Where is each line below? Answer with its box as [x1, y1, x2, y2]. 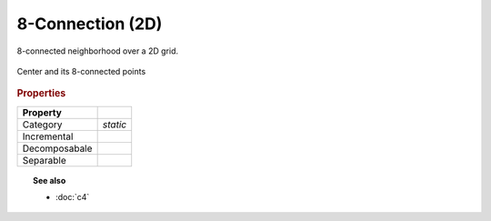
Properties [16, 87, 66, 100]
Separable [22, 154, 67, 166]
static [102, 118, 127, 131]
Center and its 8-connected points [16, 65, 146, 76]
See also [33, 175, 66, 186]
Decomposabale [22, 142, 93, 155]
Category [22, 118, 63, 131]
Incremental [22, 130, 74, 143]
